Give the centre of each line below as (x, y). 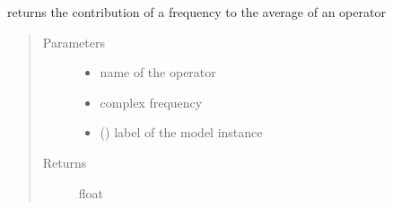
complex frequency (151, 102)
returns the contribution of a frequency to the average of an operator (196, 12)
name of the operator (158, 72)
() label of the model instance (181, 132)
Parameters (74, 42)
